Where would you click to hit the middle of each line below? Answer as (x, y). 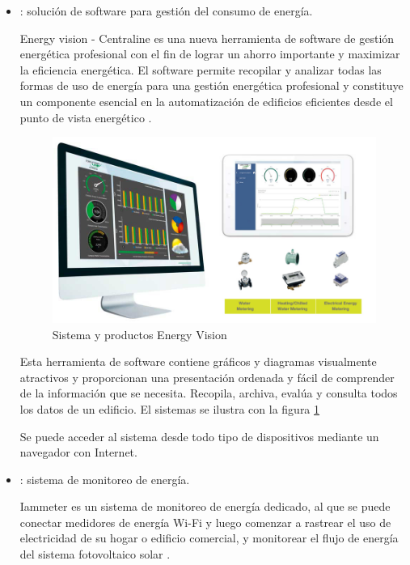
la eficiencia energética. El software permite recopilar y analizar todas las (201, 69)
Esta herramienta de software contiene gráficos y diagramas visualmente (198, 361)
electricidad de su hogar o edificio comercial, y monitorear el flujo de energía (209, 538)
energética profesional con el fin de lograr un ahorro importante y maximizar (210, 54)
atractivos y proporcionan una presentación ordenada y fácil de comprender (207, 377)
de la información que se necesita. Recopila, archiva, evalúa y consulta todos (209, 393)
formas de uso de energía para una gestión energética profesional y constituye (211, 85)
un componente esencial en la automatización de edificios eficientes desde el (206, 101)
